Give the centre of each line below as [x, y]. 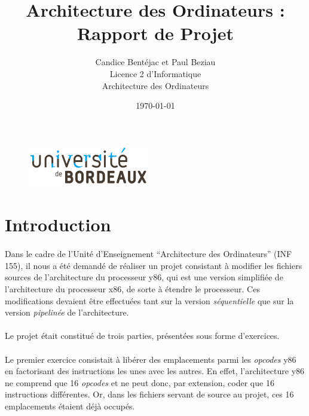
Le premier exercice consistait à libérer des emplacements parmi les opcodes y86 [151, 359]
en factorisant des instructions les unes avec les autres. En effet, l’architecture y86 [155, 371]
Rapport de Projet [155, 33]
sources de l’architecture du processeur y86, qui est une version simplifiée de [144, 277]
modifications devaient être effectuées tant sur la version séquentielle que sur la [149, 300]
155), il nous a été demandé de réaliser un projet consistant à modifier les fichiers [154, 265]
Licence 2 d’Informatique [155, 73]
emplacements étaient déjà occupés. [70, 406]
